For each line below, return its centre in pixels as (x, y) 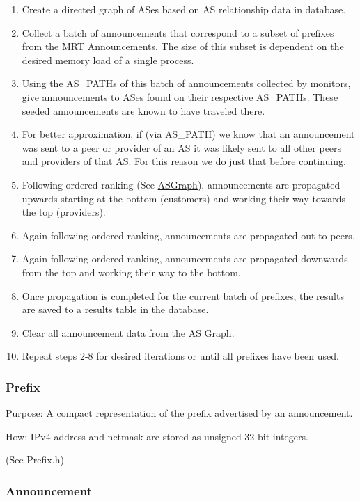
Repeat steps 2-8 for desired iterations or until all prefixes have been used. (180, 356)
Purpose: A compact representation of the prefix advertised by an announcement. (179, 413)
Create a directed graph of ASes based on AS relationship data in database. (184, 9)
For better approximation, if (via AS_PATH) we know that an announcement (188, 134)
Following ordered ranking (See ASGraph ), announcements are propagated (181, 184)
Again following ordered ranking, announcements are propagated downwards (185, 259)
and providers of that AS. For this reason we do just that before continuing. (184, 161)
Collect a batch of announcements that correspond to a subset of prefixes (178, 32)
